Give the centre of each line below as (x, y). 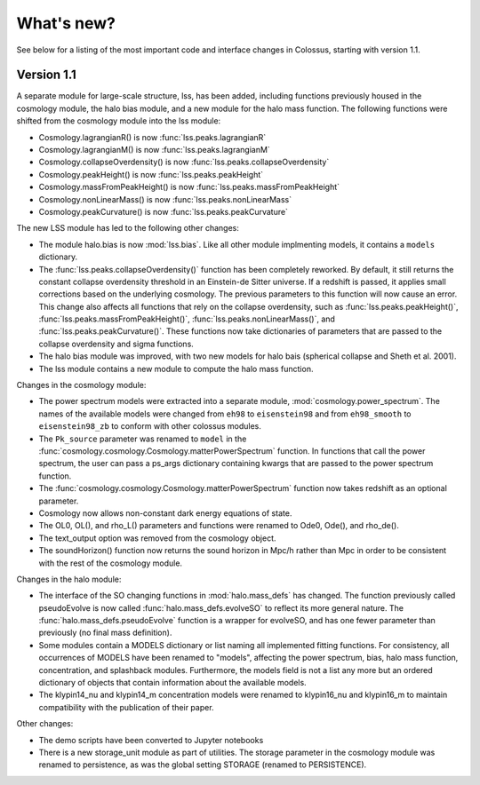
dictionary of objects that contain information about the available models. (172, 683)
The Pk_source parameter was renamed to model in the (143, 439)
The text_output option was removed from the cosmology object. (157, 538)
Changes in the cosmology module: (81, 385)
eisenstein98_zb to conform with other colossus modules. (150, 426)
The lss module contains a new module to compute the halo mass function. (176, 369)
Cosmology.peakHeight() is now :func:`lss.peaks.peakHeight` (151, 174)
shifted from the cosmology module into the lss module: (119, 121)
